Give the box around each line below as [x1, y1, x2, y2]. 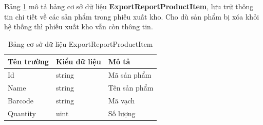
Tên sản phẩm [108, 82, 154, 93]
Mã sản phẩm [108, 69, 152, 80]
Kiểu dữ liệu [55, 56, 101, 67]
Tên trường [8, 56, 49, 67]
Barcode [8, 95, 34, 105]
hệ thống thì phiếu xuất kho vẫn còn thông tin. [4, 21, 153, 32]
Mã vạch [108, 95, 135, 105]
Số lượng [108, 108, 136, 118]
